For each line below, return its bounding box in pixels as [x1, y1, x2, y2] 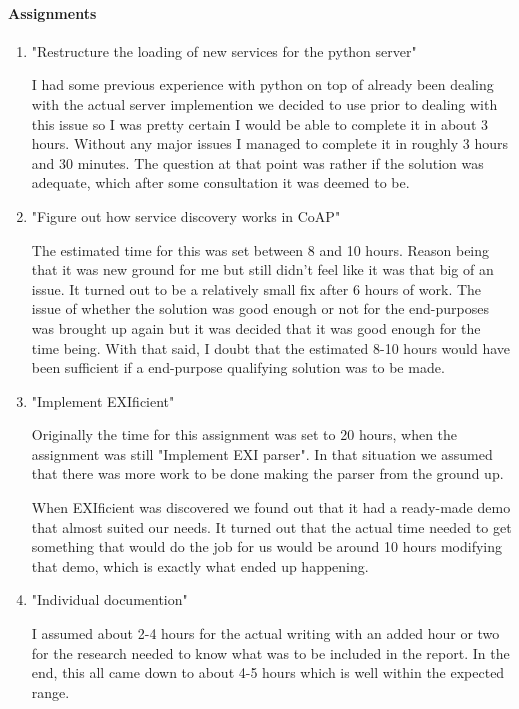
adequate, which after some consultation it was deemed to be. [31, 172, 410, 193]
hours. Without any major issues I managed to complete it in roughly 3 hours [31, 133, 508, 154]
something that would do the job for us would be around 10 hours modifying [31, 536, 502, 557]
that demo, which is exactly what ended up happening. [31, 555, 369, 576]
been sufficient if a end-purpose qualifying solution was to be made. [31, 357, 445, 378]
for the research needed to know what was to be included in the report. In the [31, 642, 510, 663]
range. [31, 681, 70, 702]
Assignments [8, 2, 97, 23]
